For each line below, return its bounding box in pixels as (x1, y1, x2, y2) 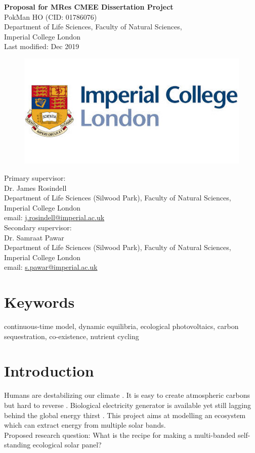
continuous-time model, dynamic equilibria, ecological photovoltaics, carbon (4, 321, 239, 332)
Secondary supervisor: (4, 222, 72, 232)
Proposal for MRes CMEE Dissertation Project (4, 2, 174, 12)
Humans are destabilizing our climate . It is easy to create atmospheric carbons (4, 390, 250, 400)
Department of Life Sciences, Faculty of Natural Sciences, (4, 21, 182, 32)
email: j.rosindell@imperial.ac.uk (4, 212, 105, 223)
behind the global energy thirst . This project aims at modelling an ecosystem (4, 409, 246, 420)
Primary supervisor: (4, 172, 66, 183)
